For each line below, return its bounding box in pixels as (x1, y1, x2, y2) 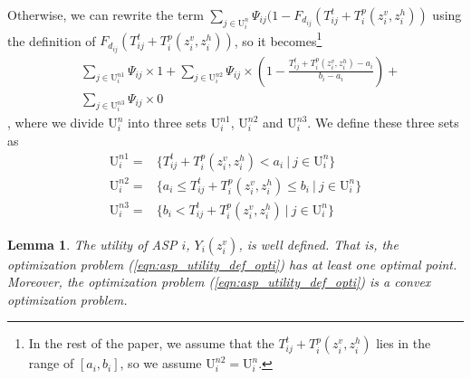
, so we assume (120, 354, 202, 373)
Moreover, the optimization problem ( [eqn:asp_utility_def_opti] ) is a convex (7, 272, 431, 291)
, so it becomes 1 (234, 28, 322, 50)
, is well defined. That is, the (238, 234, 399, 253)
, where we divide (7, 113, 104, 132)
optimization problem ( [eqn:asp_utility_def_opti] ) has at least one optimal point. (7, 254, 457, 273)
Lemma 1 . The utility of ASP (7, 234, 178, 253)
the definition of (7, 31, 96, 50)
